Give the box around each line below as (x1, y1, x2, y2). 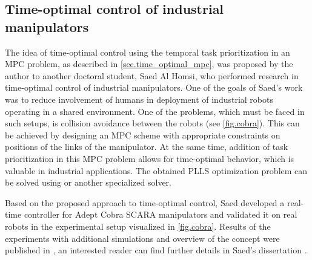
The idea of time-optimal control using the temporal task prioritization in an (5, 45, 290, 58)
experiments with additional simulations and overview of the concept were (5, 232, 280, 244)
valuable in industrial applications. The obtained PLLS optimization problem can (5, 164, 308, 177)
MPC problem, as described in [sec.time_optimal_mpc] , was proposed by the (5, 57, 293, 70)
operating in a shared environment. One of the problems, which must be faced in (5, 105, 305, 117)
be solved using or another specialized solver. (5, 176, 171, 189)
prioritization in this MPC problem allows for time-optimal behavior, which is (5, 152, 294, 164)
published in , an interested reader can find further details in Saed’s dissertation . (5, 244, 307, 256)
